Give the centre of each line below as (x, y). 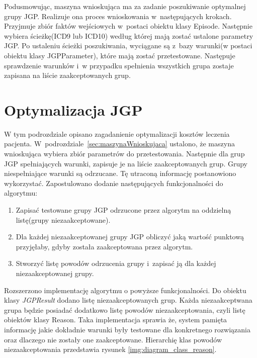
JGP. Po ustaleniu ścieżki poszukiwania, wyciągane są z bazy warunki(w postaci (128, 46)
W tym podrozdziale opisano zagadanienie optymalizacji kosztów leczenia (117, 133)
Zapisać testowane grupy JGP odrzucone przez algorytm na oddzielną (123, 210)
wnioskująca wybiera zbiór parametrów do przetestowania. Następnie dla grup (124, 154)
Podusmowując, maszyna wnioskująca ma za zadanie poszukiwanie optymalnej (125, 6)
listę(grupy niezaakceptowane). (63, 219)
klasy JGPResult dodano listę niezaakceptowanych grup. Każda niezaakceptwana (128, 300)
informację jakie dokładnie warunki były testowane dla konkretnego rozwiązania (127, 329)
